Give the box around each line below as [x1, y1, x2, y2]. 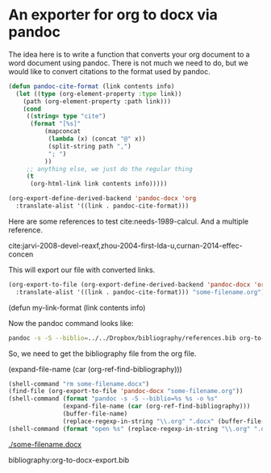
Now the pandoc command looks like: [8, 318, 134, 328]
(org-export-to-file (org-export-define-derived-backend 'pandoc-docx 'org [8, 280, 269, 288]
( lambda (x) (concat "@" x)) [48, 135, 147, 143]
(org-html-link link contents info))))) [29, 180, 168, 188]
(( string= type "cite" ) [26, 112, 106, 120]
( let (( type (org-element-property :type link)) [15, 90, 182, 98]
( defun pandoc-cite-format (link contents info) [8, 82, 175, 90]
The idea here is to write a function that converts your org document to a [8, 49, 250, 59]
